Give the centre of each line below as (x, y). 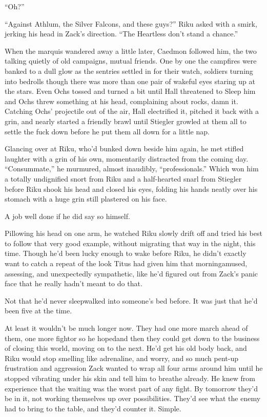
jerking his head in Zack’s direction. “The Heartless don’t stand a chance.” (121, 34)
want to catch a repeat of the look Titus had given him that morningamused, (126, 263)
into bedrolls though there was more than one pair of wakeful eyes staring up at (130, 81)
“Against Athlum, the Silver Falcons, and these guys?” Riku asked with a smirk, (131, 23)
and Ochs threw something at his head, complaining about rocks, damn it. (121, 101)
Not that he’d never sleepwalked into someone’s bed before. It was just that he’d (131, 300)
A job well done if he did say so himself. (67, 216)
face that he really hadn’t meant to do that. (74, 283)
